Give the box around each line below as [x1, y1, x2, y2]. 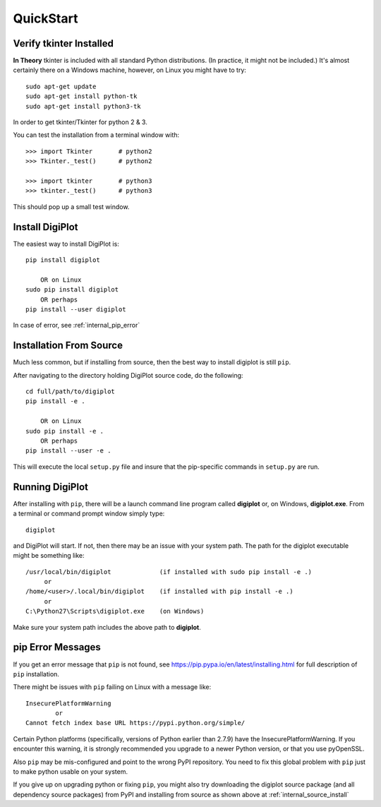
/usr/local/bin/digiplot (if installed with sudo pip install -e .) [25, 568, 313, 575]
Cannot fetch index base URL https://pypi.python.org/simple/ [25, 719, 246, 727]
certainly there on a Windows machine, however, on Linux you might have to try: [13, 66, 247, 74]
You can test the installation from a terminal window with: [13, 131, 180, 139]
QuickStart [13, 11, 78, 26]
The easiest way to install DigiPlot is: [13, 239, 119, 248]
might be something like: [13, 551, 85, 560]
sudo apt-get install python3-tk [25, 102, 141, 110]
